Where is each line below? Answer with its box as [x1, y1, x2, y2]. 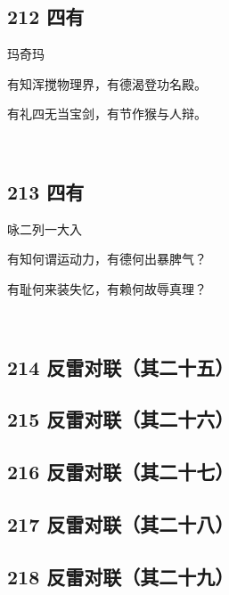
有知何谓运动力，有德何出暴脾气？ [7, 249, 207, 268]
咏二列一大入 [7, 219, 82, 238]
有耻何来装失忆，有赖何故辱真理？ [7, 279, 207, 297]
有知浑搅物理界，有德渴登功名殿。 [7, 74, 207, 93]
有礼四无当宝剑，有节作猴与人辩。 [7, 104, 207, 123]
